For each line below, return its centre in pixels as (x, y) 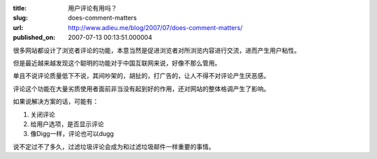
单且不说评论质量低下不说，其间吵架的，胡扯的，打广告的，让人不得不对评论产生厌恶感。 (141, 76)
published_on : (34, 38)
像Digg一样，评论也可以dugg (72, 134)
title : (20, 8)
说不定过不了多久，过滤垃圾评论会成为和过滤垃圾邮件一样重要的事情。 (114, 146)
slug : (20, 18)
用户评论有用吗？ (93, 8)
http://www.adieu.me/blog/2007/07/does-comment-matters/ (155, 27)
